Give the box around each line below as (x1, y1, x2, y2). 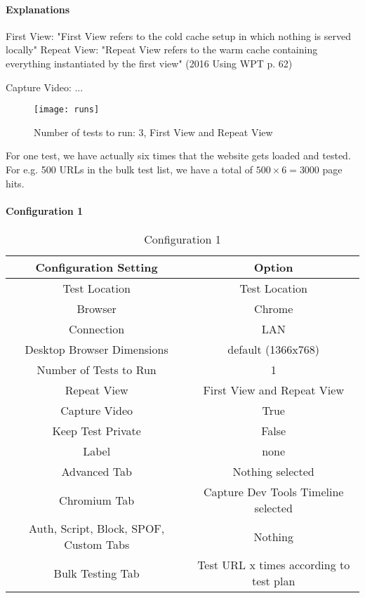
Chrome (254, 300, 293, 317)
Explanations (6, 1, 70, 16)
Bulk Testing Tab (53, 564, 140, 581)
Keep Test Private (52, 423, 141, 439)
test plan (251, 573, 296, 589)
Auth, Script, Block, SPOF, (29, 520, 165, 536)
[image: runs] (34, 105, 100, 115)
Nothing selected (232, 463, 314, 479)
